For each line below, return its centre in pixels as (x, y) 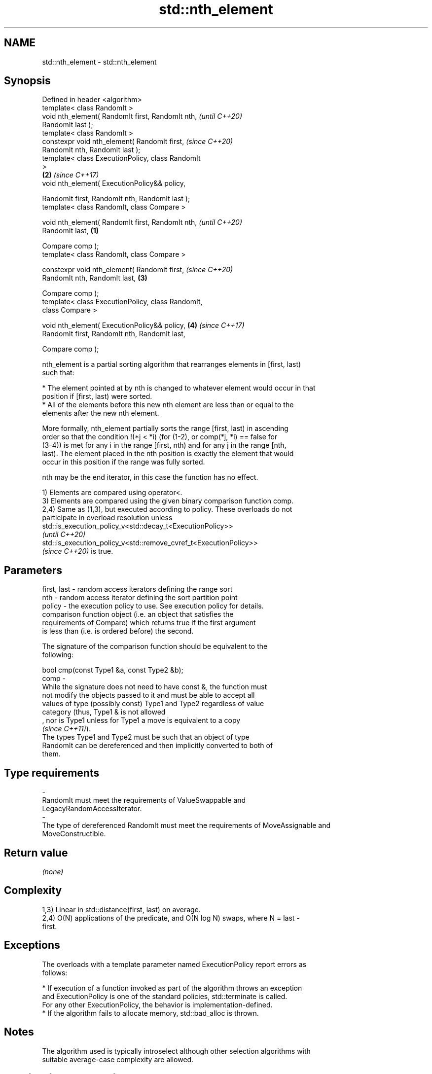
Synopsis (27, 81)
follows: (55, 972)
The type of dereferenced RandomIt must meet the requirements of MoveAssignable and (186, 825)
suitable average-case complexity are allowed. (118, 1059)
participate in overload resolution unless (107, 518)
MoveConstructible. (74, 834)
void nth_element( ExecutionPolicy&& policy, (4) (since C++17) (143, 325)
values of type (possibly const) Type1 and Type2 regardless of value (153, 704)
